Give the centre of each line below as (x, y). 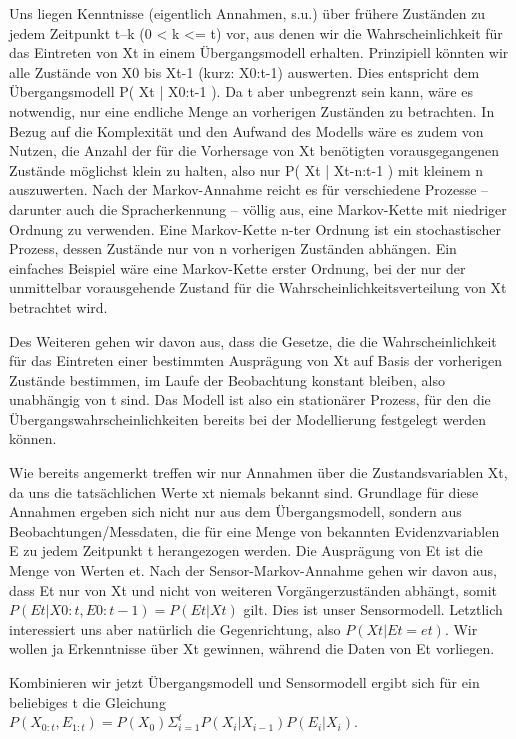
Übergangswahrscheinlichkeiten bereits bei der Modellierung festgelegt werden (247, 418)
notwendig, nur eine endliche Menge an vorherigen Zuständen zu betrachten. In (252, 110)
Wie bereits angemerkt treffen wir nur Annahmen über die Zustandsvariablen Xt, (258, 472)
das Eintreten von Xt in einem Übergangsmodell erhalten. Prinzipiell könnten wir (259, 52)
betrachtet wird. (58, 306)
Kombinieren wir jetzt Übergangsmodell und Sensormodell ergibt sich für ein (244, 682)
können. (33, 438)
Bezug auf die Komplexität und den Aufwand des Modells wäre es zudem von (246, 130)
